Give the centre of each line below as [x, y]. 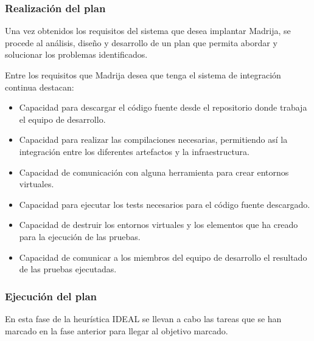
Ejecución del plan [51, 296]
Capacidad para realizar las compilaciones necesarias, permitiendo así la [153, 139]
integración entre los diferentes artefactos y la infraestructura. [134, 151]
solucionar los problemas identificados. [76, 54]
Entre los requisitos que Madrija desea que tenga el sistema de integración [143, 75]
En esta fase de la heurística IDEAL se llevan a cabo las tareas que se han [143, 318]
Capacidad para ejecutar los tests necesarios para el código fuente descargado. [165, 204]
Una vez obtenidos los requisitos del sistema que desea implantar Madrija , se [148, 31]
